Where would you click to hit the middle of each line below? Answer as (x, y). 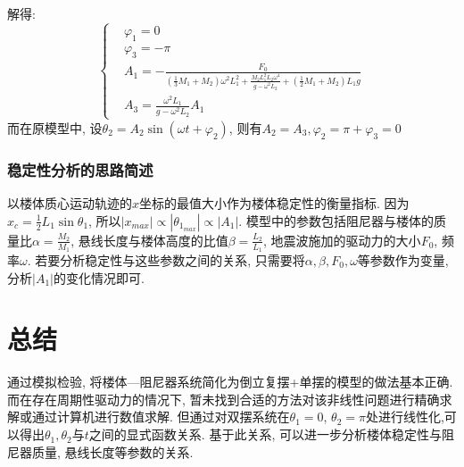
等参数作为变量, (403, 259)
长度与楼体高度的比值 (166, 240)
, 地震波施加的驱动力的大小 (342, 240)
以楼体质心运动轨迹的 (70, 203)
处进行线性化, (405, 417)
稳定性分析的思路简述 (80, 169)
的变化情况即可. (99, 277)
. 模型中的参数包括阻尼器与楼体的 (336, 220)
